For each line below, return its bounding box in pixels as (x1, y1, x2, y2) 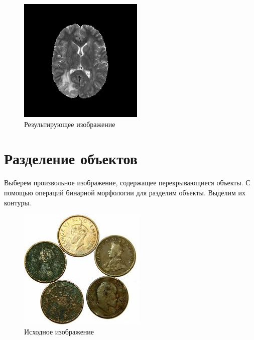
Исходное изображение (24, 326, 94, 336)
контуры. (4, 197, 31, 207)
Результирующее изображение (24, 119, 115, 129)
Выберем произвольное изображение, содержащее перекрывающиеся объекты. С (4, 177, 250, 188)
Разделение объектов (4, 148, 138, 169)
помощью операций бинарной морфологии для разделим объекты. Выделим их (4, 187, 246, 197)
